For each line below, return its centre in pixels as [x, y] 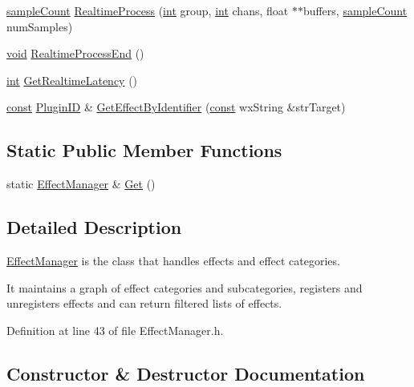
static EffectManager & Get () [81, 184]
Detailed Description [94, 227]
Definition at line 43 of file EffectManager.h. [115, 330]
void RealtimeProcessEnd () [75, 53]
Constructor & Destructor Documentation [186, 373]
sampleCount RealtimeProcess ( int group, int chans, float [148, 10]
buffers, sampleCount [355, 10]
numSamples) [40, 26]
